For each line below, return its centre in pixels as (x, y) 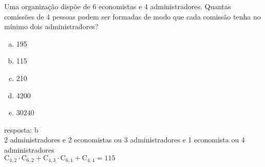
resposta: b (21, 129)
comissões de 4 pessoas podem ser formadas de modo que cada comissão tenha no (132, 16)
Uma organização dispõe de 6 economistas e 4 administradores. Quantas (118, 6)
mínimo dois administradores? (51, 26)
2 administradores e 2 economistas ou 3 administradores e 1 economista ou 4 (125, 140)
